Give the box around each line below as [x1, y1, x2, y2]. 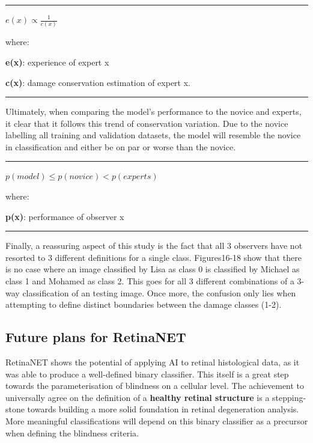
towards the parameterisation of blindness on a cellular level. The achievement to [5, 379, 305, 392]
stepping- [272, 391, 306, 403]
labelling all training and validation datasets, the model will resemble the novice [5, 129, 301, 141]
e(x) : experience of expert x [5, 55, 109, 68]
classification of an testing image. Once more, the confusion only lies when [22, 286, 296, 299]
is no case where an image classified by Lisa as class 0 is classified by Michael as [5, 263, 300, 275]
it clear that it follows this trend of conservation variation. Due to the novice [5, 117, 288, 129]
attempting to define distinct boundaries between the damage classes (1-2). [5, 298, 282, 311]
